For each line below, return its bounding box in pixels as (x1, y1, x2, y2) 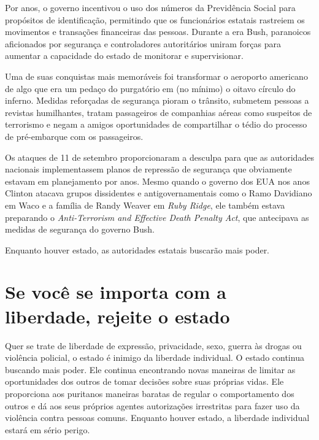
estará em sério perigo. (5, 423, 90, 436)
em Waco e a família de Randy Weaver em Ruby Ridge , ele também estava (5, 198, 285, 211)
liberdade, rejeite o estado (5, 303, 230, 328)
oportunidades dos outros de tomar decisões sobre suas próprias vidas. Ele (5, 375, 284, 388)
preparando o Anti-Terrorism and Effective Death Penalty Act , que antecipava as (5, 210, 309, 223)
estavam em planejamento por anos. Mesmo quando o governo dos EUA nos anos (5, 174, 310, 187)
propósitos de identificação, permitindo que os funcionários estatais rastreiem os (5, 13, 305, 26)
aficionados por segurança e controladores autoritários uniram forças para (5, 37, 281, 50)
